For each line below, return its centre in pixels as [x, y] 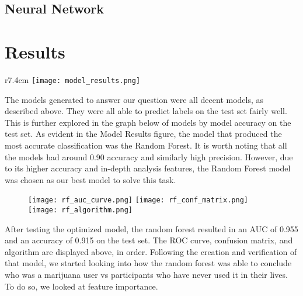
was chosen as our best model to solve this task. [90, 179]
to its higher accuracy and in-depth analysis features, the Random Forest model [148, 168]
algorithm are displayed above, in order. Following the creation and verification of [151, 251]
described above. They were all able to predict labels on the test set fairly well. [146, 111]
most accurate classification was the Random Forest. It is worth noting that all [146, 145]
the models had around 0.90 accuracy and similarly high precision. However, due [149, 156]
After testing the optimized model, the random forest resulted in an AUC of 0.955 [151, 228]
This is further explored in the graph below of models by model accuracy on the [148, 122]
